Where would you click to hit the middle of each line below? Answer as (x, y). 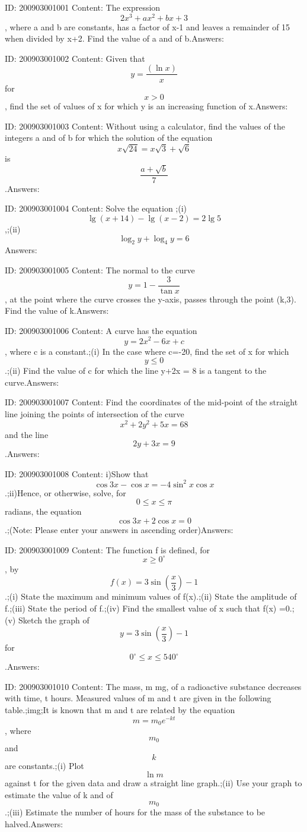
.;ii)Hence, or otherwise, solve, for (65, 492)
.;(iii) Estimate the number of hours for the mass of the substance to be (135, 812)
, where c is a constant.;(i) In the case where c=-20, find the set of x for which (147, 351)
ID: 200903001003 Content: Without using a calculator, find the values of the (145, 126)
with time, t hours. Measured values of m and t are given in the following (138, 698)
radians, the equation (43, 511)
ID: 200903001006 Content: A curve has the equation (101, 330)
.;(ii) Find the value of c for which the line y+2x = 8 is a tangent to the (136, 371)
